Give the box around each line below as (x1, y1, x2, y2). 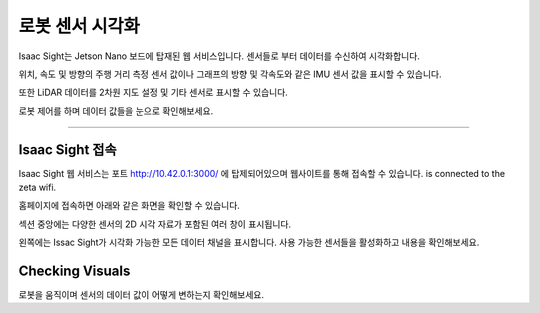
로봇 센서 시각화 (18, 15, 140, 37)
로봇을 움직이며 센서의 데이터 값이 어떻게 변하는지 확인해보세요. (18, 289, 265, 301)
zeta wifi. (18, 181, 57, 194)
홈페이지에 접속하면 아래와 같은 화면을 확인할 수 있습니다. (18, 200, 240, 212)
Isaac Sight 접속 (18, 141, 117, 158)
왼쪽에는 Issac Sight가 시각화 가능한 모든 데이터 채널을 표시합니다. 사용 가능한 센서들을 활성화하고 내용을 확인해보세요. (18, 236, 480, 249)
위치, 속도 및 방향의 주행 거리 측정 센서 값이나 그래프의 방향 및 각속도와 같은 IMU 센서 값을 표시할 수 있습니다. (18, 68, 442, 80)
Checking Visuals (18, 263, 131, 279)
